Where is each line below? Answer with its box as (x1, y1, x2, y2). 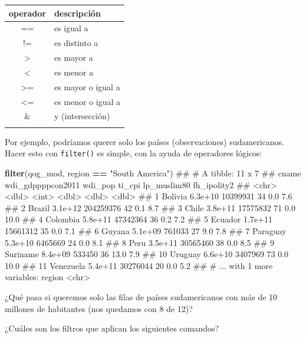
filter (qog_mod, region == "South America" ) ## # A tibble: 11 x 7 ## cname (5, 167, 301, 179)
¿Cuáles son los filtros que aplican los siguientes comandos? (5, 322, 219, 334)
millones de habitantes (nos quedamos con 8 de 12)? (5, 302, 193, 314)
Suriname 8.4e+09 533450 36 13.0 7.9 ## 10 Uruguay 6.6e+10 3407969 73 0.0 (5, 248, 289, 260)
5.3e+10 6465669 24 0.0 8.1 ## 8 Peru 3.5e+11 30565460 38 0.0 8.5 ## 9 (5, 236, 275, 248)
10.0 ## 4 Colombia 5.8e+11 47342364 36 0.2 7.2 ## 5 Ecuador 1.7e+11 (5, 213, 273, 225)
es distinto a (54, 37, 98, 49)
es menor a (54, 65, 94, 78)
